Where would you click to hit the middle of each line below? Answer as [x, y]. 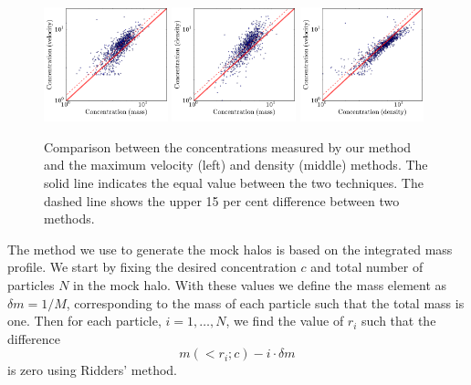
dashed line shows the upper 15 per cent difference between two [222, 200]
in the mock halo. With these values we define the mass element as [260, 284]
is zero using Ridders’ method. [93, 370]
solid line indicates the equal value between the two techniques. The [234, 183]
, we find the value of [285, 321]
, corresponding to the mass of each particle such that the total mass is [265, 302]
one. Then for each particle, [84, 321]
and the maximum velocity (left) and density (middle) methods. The [236, 165]
